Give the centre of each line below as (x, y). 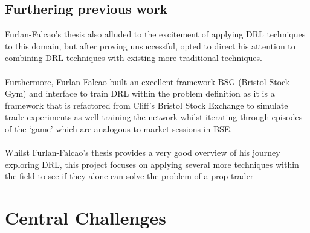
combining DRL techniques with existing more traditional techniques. (134, 58)
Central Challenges (86, 218)
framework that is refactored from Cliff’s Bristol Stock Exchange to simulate (147, 105)
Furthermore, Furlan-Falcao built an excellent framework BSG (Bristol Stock (147, 81)
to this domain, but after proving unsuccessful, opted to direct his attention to (150, 46)
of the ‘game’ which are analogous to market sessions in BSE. (119, 128)
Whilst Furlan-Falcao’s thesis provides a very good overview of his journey (143, 152)
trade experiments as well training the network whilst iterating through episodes (154, 117)
